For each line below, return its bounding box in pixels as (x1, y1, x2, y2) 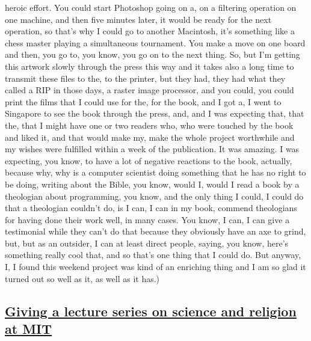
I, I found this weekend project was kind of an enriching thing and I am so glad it (5, 260, 306, 273)
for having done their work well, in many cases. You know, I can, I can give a (5, 213, 290, 226)
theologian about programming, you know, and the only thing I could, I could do (5, 189, 304, 202)
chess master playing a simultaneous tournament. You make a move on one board (5, 36, 306, 49)
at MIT (5, 319, 52, 338)
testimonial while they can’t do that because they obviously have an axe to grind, (5, 225, 306, 238)
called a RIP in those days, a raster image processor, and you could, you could (5, 84, 294, 96)
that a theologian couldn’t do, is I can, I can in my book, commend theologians (5, 201, 297, 214)
